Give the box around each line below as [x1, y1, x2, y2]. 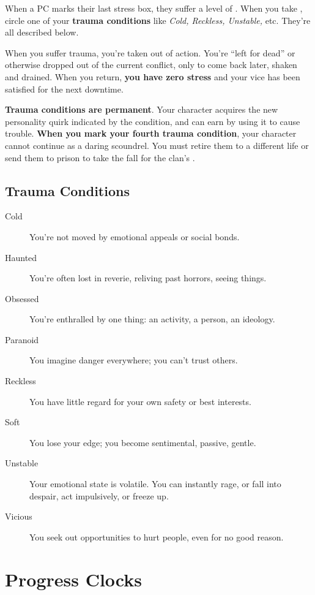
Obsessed [5, 292, 39, 305]
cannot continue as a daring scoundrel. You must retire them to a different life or [5, 138, 309, 151]
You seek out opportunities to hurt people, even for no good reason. [29, 530, 284, 543]
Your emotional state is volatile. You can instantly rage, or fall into [29, 477, 281, 490]
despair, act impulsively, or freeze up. [29, 489, 169, 502]
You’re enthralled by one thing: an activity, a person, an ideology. [29, 313, 275, 325]
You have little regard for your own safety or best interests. [29, 395, 251, 407]
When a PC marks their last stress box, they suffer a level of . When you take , [5, 2, 303, 14]
